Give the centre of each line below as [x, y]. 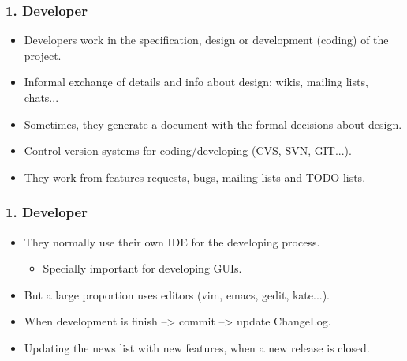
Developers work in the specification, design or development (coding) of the [206, 40]
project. [43, 55]
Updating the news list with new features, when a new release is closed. [197, 347]
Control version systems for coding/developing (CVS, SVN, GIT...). [188, 150]
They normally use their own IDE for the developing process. [172, 241]
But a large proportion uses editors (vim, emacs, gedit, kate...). [177, 294]
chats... [41, 97]
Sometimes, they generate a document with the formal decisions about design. [213, 124]
